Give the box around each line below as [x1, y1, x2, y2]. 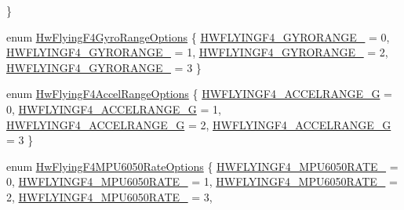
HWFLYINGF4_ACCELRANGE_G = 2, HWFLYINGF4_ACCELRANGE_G [6, 116, 391, 132]
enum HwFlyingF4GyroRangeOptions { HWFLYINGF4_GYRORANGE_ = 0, [6, 28, 390, 45]
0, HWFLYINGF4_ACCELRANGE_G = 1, [6, 100, 221, 117]
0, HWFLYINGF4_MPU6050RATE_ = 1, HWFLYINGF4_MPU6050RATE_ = [6, 173, 398, 190]
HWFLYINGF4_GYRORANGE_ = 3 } [6, 59, 202, 75]
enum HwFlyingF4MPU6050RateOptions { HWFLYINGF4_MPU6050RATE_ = [6, 157, 399, 174]
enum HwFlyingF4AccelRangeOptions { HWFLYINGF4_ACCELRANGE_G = [6, 85, 392, 102]
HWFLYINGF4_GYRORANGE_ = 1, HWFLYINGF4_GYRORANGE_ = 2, [6, 44, 388, 60]
